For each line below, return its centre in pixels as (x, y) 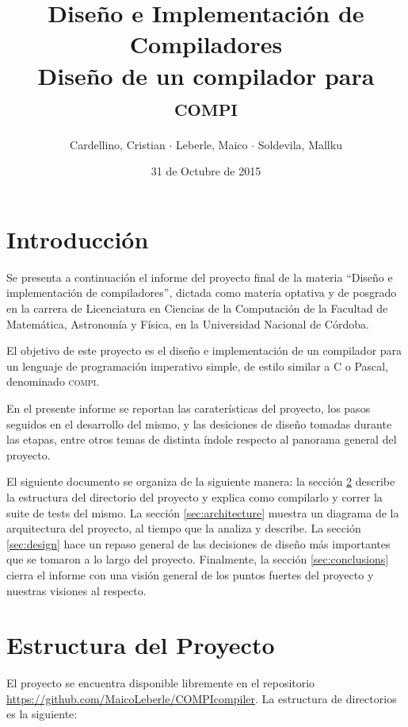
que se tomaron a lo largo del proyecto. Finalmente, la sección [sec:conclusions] (198, 559)
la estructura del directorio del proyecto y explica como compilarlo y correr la (194, 496)
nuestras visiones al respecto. (76, 590)
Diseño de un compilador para (206, 75)
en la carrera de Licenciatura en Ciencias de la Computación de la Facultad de (197, 308)
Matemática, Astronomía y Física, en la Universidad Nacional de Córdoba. (188, 323)
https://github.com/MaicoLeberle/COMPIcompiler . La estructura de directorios (202, 698)
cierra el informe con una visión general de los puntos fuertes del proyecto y (190, 574)
